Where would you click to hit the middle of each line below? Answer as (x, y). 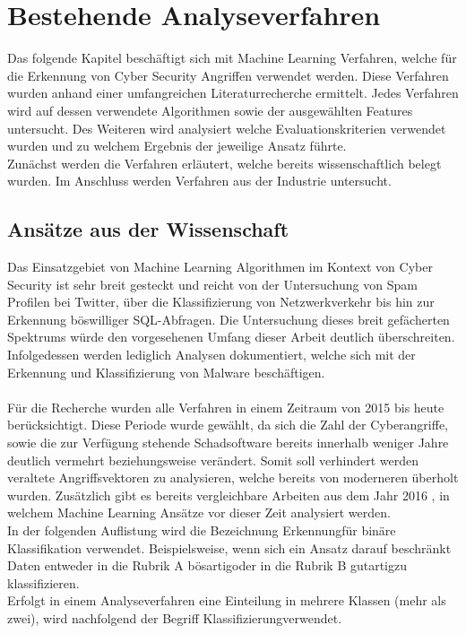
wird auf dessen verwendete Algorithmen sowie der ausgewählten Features (210, 110)
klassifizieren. (43, 582)
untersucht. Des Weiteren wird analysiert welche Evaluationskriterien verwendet (227, 128)
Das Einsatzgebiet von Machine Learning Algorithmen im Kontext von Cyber (220, 267)
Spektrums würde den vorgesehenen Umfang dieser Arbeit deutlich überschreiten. (231, 337)
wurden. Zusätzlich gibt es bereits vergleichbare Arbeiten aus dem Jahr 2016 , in (229, 495)
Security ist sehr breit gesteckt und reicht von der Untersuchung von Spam (212, 284)
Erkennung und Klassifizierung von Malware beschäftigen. (166, 372)
